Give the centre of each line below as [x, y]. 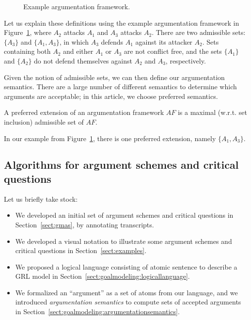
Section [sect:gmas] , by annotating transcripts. [85, 224]
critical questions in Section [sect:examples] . [81, 250]
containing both [27, 51]
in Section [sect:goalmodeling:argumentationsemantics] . [97, 312]
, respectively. [186, 60]
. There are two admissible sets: [199, 32]
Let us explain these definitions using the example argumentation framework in [122, 23]
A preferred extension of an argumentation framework [84, 112]
